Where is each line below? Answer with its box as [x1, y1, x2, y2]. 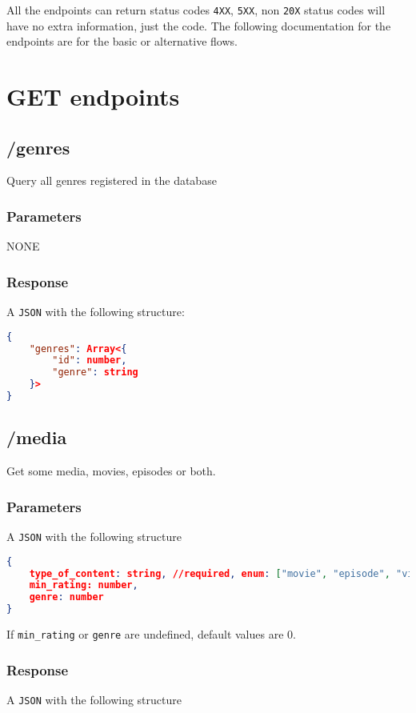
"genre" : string [52, 367, 138, 379]
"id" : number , [52, 354, 127, 367]
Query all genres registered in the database [6, 172, 217, 189]
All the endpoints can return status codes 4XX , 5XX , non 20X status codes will [6, 2, 386, 18]
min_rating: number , [29, 579, 138, 591]
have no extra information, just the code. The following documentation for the [6, 17, 391, 34]
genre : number [29, 591, 104, 603]
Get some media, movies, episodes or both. [6, 463, 216, 479]
